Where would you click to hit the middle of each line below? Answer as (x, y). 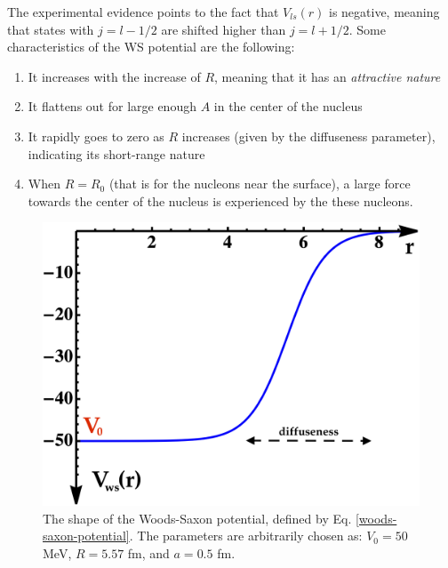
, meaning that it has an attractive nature (328, 76)
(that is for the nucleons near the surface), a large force (260, 184)
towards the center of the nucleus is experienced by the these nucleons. (220, 200)
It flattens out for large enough (112, 106)
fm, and (148, 552)
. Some (367, 29)
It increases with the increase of (114, 76)
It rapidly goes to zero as (96, 136)
